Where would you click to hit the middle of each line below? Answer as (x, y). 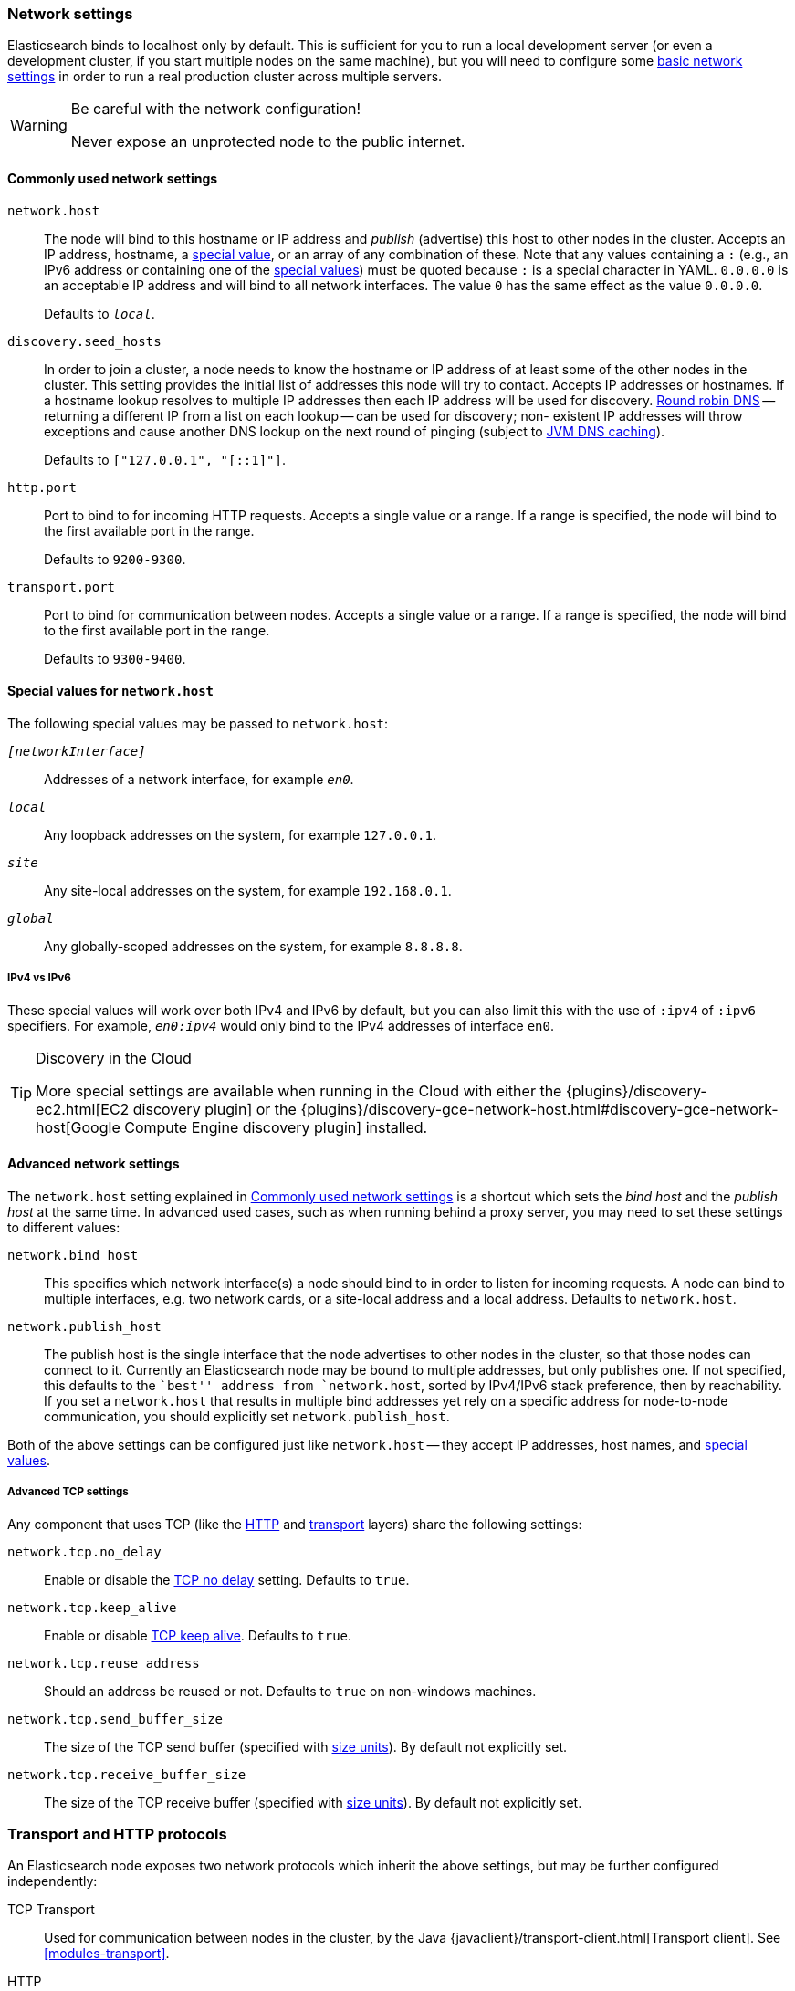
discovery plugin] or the (214, 1109)
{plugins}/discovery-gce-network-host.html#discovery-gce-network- (539, 1109)
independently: (52, 1881)
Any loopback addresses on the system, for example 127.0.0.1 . (240, 834)
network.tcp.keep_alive (92, 1607)
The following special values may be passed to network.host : (198, 723)
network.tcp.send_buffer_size (115, 1719)
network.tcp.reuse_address (104, 1663)
